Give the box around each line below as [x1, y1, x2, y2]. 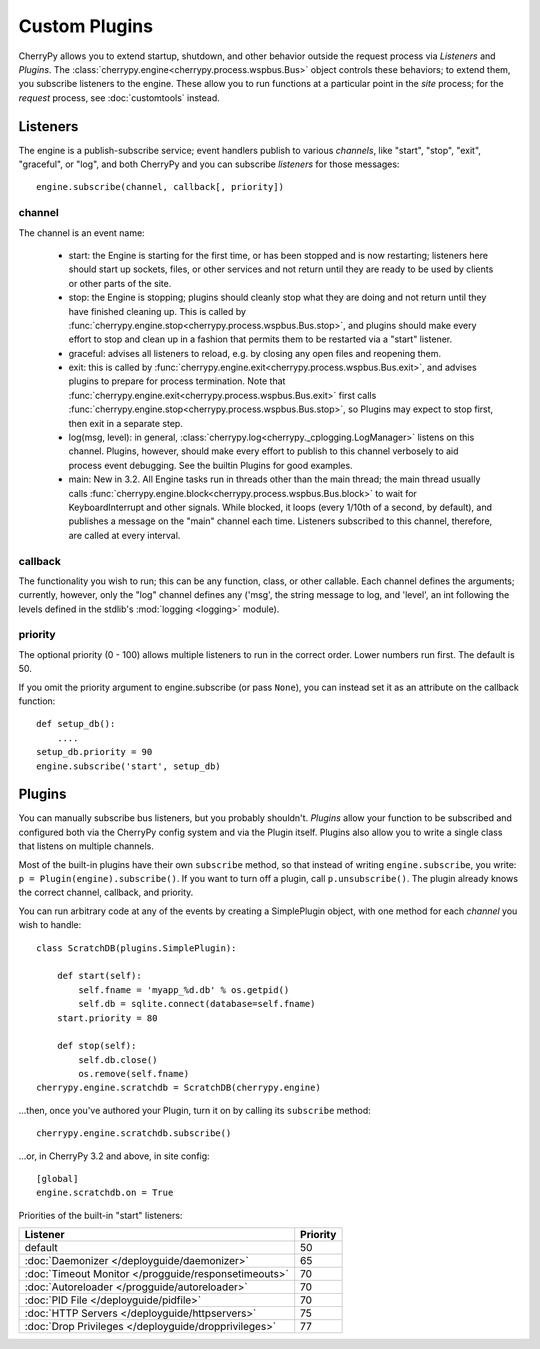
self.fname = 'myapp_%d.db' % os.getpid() [78, 984, 290, 995]
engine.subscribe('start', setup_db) [36, 760, 222, 772]
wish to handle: [18, 919, 82, 931]
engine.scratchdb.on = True [36, 1187, 174, 1199]
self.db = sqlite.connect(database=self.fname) [78, 998, 316, 1010]
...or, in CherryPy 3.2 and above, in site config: [18, 1150, 210, 1162]
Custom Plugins [18, 15, 154, 37]
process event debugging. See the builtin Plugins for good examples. [68, 459, 354, 471]
